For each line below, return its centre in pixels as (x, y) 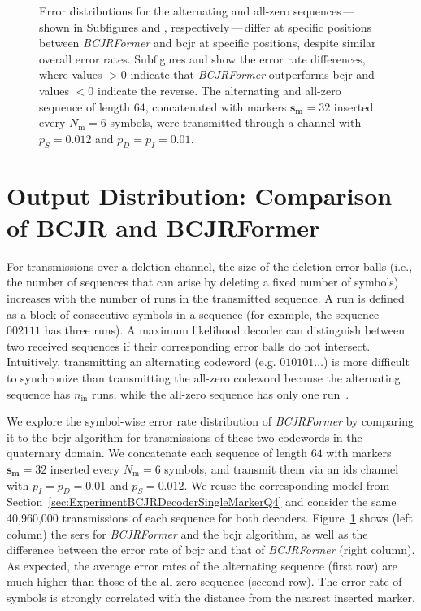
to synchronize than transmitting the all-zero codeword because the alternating (204, 378)
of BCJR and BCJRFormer (163, 227)
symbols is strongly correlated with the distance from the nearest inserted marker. (211, 597)
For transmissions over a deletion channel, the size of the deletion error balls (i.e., (210, 266)
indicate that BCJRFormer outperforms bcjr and (252, 74)
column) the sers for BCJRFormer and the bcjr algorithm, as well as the (187, 533)
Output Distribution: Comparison (200, 195)
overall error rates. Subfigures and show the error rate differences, (202, 58)
